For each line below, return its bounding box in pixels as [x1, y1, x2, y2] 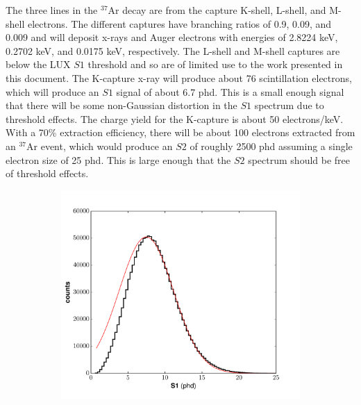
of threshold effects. [6, 166, 89, 181]
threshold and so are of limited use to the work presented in [87, 57, 343, 72]
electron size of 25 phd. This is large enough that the [6, 152, 231, 167]
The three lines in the [6, 3, 98, 17]
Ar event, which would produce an [26, 138, 173, 153]
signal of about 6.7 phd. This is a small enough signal [116, 84, 344, 99]
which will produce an [6, 84, 99, 99]
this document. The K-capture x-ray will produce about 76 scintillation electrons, [6, 70, 352, 85]
